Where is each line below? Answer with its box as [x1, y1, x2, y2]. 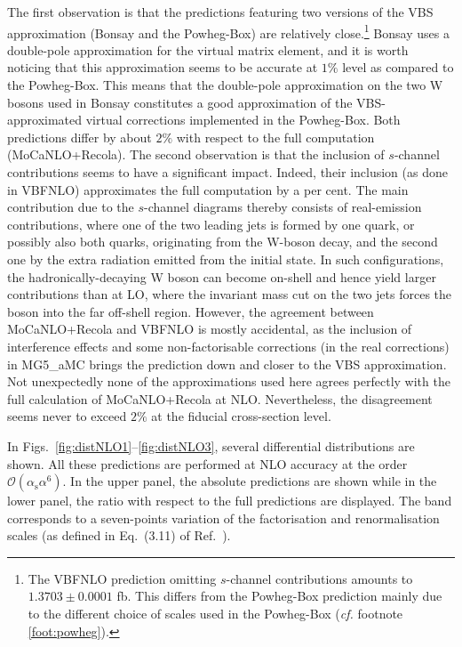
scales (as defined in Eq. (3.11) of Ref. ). [7, 526, 231, 545]
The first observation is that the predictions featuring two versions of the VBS [7, 3, 434, 20]
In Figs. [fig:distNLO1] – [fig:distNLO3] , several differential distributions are [7, 436, 415, 455]
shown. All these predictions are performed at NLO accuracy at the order [7, 454, 408, 473]
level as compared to [342, 58, 454, 77]
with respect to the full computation [176, 127, 375, 146]
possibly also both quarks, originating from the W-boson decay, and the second [7, 232, 438, 251]
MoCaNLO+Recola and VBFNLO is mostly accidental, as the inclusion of [7, 319, 412, 338]
